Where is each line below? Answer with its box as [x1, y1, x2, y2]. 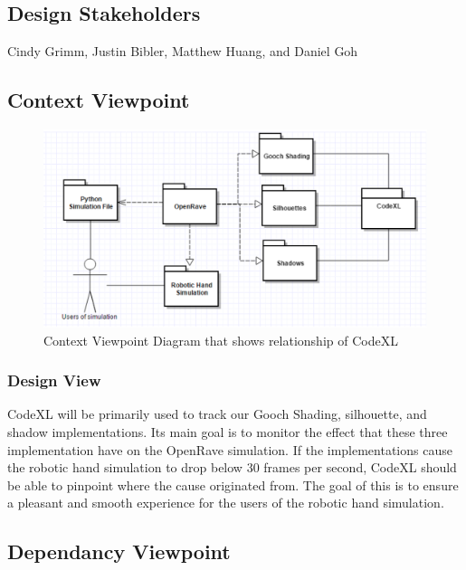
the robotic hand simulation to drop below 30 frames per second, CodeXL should [7, 458, 457, 477]
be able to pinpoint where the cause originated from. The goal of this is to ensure [7, 475, 459, 494]
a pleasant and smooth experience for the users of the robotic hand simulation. [7, 493, 444, 512]
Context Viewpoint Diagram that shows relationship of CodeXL [43, 330, 398, 349]
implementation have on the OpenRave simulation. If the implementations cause [7, 440, 452, 459]
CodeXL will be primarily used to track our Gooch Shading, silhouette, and [7, 404, 427, 423]
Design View [7, 369, 101, 392]
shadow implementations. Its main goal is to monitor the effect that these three [7, 423, 448, 442]
